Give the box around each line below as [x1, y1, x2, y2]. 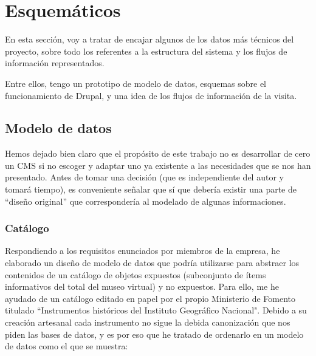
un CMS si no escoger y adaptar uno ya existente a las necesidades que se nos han [5, 159, 311, 171]
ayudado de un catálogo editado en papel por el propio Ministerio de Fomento [5, 292, 295, 304]
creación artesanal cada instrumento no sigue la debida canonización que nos [5, 316, 290, 329]
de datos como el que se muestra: [5, 340, 128, 352]
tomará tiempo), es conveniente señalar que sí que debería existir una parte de [5, 183, 297, 196]
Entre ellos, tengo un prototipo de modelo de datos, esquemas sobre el [5, 77, 267, 89]
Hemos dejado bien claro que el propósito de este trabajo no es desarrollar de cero [5, 147, 311, 160]
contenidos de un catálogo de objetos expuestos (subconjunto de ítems [5, 268, 266, 281]
